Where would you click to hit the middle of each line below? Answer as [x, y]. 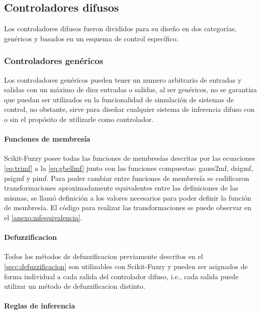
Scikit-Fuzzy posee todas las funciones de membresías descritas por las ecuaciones [130, 158]
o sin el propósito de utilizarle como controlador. [79, 119]
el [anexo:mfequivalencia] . [43, 217]
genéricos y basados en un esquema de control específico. [91, 38]
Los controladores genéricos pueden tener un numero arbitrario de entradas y [123, 79]
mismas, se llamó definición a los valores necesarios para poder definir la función [128, 197]
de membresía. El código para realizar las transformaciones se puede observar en [128, 207]
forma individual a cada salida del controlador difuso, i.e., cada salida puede [121, 276]
